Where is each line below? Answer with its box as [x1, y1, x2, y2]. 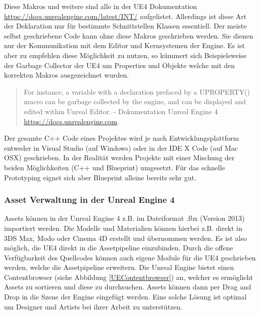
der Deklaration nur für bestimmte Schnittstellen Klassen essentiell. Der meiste [4, 21, 247, 31]
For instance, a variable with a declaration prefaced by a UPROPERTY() [24, 86, 250, 97]
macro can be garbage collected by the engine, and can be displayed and [24, 96, 246, 107]
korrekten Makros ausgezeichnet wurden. [4, 70, 129, 80]
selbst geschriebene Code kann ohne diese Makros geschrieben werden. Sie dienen [4, 30, 253, 41]
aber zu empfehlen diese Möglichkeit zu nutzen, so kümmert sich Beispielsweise [4, 50, 247, 60]
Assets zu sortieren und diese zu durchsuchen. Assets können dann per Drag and [4, 281, 251, 292]
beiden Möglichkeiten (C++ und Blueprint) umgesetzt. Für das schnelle [4, 162, 225, 172]
